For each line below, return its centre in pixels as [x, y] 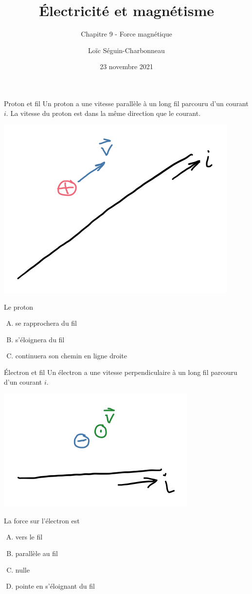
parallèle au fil [36, 553]
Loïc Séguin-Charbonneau [126, 50]
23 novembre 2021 [126, 66]
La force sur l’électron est [42, 520]
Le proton [19, 306]
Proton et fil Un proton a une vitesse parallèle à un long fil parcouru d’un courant [126, 103]
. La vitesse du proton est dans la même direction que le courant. [103, 113]
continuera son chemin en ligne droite [71, 356]
